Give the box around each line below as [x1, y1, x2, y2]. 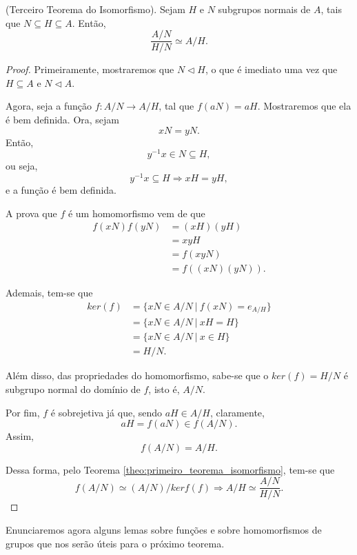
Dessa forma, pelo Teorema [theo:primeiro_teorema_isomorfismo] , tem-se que [6, 462, 335, 476]
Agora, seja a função [6, 99, 92, 113]
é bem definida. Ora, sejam [6, 112, 120, 127]
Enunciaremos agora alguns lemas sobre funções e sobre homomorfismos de [6, 523, 322, 537]
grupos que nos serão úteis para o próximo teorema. [6, 536, 225, 550]
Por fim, [6, 405, 40, 419]
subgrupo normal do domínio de [6, 382, 141, 396]
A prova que [6, 205, 57, 220]
